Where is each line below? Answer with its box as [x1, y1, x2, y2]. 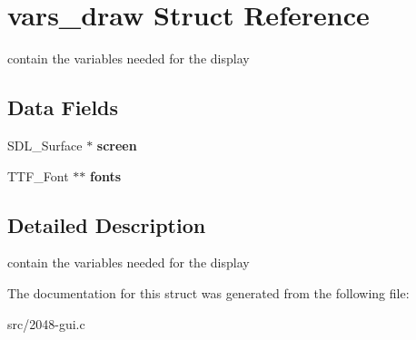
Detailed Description [7, 210, 206, 238]
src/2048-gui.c [7, 314, 85, 333]
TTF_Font [7, 166, 69, 185]
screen [96, 135, 137, 154]
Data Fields [7, 93, 119, 121]
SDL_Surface [7, 135, 83, 154]
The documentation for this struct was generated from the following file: [7, 283, 410, 302]
